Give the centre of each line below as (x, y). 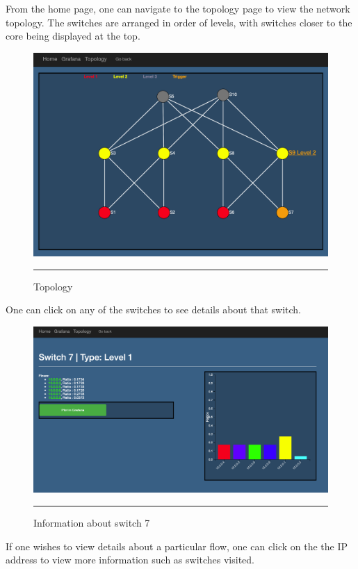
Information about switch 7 (92, 523)
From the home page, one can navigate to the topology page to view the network (178, 8)
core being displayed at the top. (73, 36)
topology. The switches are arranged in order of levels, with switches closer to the (179, 22)
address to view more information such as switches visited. (130, 560)
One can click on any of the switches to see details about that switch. (153, 310)
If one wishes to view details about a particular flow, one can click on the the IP (177, 546)
